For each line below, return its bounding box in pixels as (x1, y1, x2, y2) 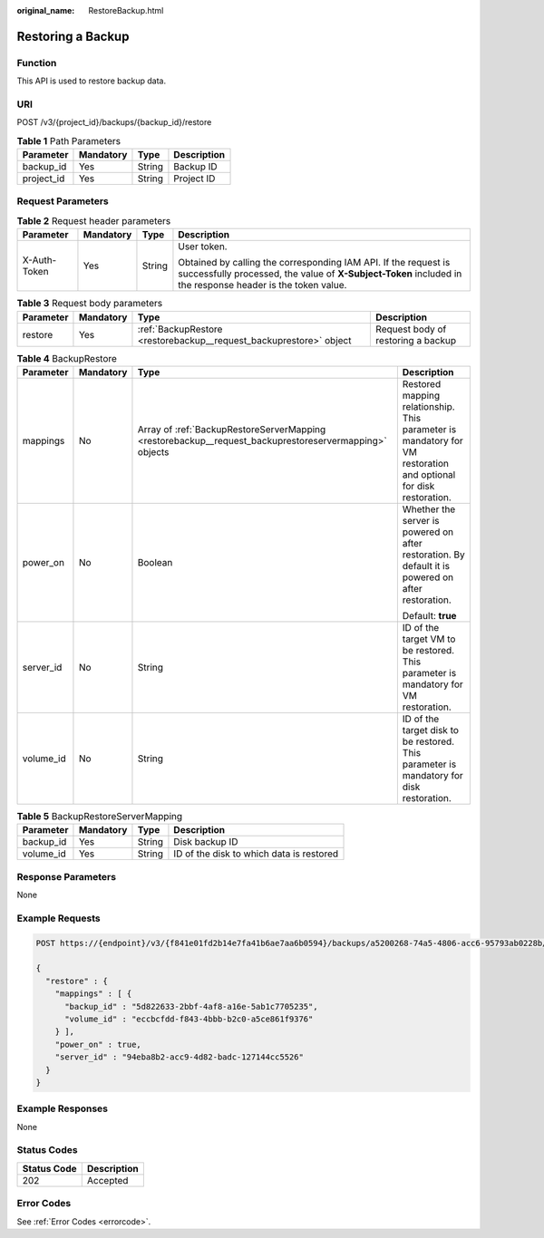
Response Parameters (16, 870, 117, 883)
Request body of (375, 323, 447, 335)
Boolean (137, 556, 173, 568)
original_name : (16, 5, 75, 15)
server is (402, 514, 440, 527)
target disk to (402, 723, 460, 736)
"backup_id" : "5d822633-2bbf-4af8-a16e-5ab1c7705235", (64, 1001, 318, 1011)
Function (16, 56, 57, 69)
